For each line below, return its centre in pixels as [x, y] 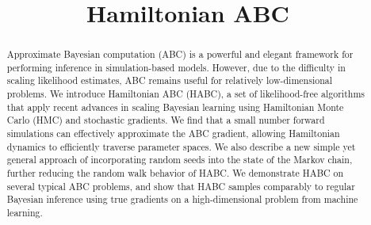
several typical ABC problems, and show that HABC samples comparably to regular [181, 186]
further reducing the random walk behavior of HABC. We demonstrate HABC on [175, 173]
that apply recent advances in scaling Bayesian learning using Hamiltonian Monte [175, 107]
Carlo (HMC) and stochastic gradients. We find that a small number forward [166, 120]
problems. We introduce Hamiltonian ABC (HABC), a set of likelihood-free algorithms [185, 94]
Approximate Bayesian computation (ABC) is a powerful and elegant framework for [180, 54]
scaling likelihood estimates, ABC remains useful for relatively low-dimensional [170, 80]
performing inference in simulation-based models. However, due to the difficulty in [176, 67]
